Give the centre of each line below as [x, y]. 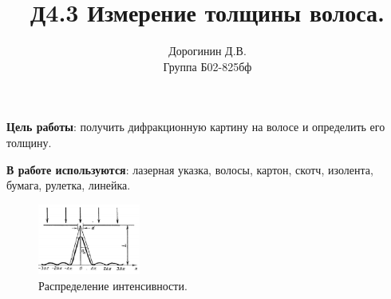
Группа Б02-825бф [207, 66]
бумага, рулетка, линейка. [69, 185]
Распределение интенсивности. [113, 285]
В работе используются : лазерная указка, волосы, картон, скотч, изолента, [190, 169]
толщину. [29, 142]
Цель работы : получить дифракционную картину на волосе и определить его [196, 127]
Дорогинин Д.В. [207, 51]
